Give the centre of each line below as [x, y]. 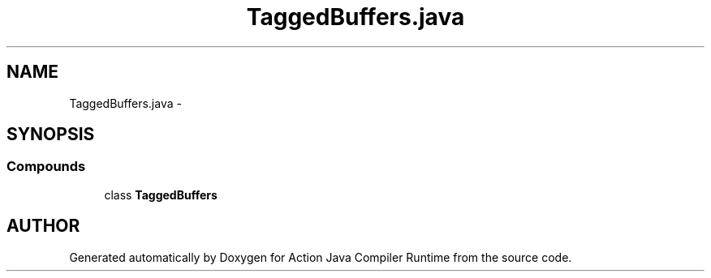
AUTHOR [43, 226]
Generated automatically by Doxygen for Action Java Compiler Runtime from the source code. [321, 257]
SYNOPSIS [51, 135]
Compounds [46, 167]
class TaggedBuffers [161, 195]
